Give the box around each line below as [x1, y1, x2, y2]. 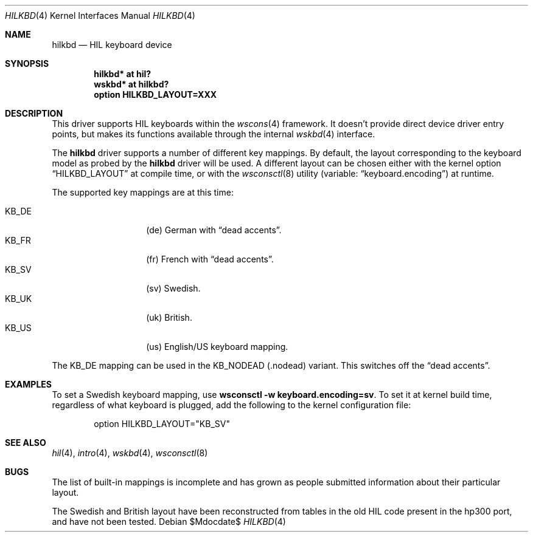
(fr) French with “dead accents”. [146, 254, 274, 264]
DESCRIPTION [5, 108, 63, 118]
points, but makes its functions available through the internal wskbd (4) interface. [52, 129, 375, 139]
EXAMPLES [5, 379, 52, 389]
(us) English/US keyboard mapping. [146, 341, 288, 352]
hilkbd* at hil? [94, 69, 152, 79]
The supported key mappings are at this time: [52, 187, 234, 197]
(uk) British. [146, 312, 192, 323]
